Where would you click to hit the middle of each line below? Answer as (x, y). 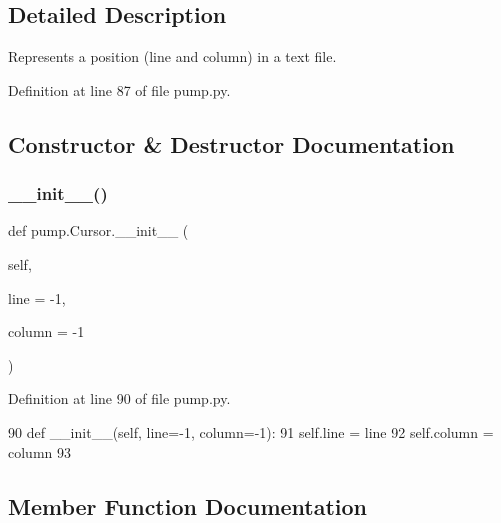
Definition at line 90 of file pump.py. (119, 398)
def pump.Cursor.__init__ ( (98, 230)
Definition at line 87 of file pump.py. (119, 89)
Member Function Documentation (188, 505)
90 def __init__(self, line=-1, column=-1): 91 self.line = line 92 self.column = (251, 431)
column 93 (39, 451)
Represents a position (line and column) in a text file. (172, 56)
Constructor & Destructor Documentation (231, 143)
